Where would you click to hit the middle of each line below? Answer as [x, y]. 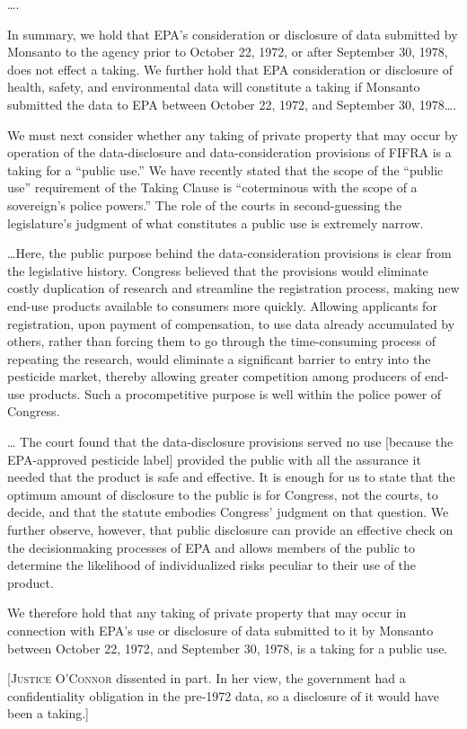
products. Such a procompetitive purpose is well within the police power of [235, 393]
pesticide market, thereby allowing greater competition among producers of [214, 376]
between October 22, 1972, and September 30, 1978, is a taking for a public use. [228, 648]
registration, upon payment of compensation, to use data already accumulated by [231, 323]
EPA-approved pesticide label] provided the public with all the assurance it [214, 459]
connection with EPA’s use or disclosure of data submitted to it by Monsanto [220, 630]
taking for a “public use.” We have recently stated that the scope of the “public [225, 169]
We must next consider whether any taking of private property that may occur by [233, 134]
